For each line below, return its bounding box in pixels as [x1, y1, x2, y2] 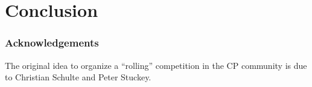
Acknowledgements [5, 35, 99, 50]
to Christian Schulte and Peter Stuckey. [5, 71, 151, 83]
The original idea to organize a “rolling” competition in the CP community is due [5, 59, 307, 71]
